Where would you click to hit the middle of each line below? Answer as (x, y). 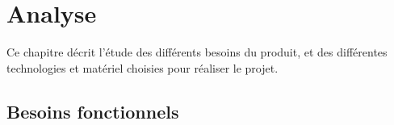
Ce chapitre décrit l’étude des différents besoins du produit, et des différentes (197, 52)
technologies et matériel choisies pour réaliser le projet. (143, 67)
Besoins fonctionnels (93, 111)
